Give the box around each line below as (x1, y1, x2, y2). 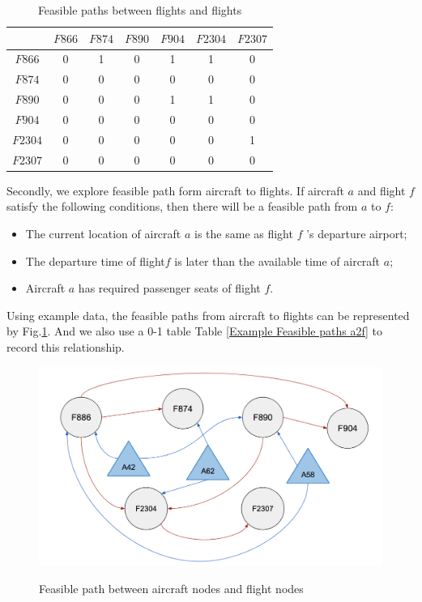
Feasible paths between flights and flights (37, 2, 242, 18)
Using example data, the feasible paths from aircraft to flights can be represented (6, 306, 410, 323)
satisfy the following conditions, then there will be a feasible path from (6, 198, 358, 215)
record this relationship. (6, 338, 125, 355)
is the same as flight (194, 224, 293, 241)
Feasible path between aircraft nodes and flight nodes (39, 579, 304, 596)
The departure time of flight (25, 252, 165, 269)
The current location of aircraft (25, 224, 181, 241)
